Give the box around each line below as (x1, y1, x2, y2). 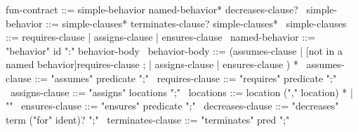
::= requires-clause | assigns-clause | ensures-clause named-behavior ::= (6, 29, 316, 44)
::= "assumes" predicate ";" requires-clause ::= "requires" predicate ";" (34, 70, 337, 85)
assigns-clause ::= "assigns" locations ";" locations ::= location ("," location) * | (10, 84, 353, 99)
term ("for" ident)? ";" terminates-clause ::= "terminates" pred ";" (6, 112, 290, 126)
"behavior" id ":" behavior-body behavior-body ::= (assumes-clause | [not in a (6, 43, 343, 58)
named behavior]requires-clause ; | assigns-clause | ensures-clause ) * (6, 57, 298, 72)
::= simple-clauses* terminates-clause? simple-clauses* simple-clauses (46, 15, 347, 30)
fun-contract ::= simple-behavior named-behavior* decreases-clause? (6, 2, 298, 16)
